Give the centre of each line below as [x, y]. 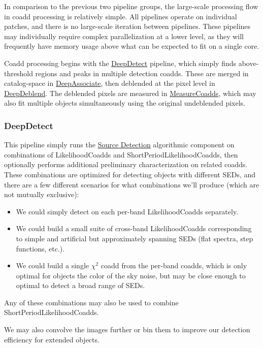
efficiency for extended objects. [52, 339]
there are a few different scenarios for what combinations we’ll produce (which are [132, 184]
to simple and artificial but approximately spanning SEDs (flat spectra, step [135, 238]
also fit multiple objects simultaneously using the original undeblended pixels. [125, 103]
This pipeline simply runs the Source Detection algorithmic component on [119, 145]
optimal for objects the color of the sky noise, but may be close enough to [131, 275]
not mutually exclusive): [42, 194]
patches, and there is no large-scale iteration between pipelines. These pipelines [127, 26]
